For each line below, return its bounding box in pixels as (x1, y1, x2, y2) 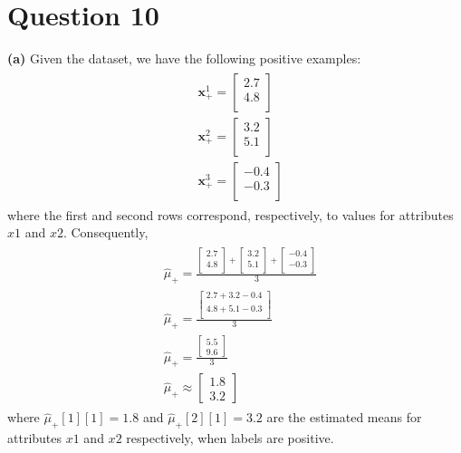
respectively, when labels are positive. (126, 429, 334, 448)
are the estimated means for (266, 408, 422, 427)
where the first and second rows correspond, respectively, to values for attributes (7, 205, 454, 224)
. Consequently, (62, 223, 149, 242)
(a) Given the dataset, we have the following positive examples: (7, 49, 361, 68)
